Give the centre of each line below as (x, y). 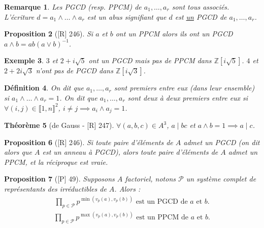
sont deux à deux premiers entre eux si (188, 97)
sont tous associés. (201, 7)
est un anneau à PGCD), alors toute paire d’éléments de (130, 152)
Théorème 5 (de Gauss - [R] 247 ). (59, 125)
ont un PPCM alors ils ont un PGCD (174, 34)
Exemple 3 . (24, 60)
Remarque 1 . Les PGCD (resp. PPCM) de (73, 7)
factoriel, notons (150, 179)
